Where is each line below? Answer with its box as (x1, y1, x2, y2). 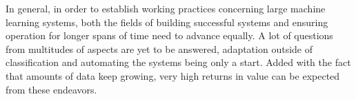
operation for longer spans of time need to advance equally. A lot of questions (6, 28, 333, 43)
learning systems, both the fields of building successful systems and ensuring (6, 14, 328, 29)
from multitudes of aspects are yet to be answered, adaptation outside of (6, 41, 313, 56)
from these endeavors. (6, 82, 97, 96)
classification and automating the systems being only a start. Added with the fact (6, 55, 351, 69)
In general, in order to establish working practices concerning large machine (6, 1, 326, 15)
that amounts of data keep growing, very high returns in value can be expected (6, 68, 340, 82)
